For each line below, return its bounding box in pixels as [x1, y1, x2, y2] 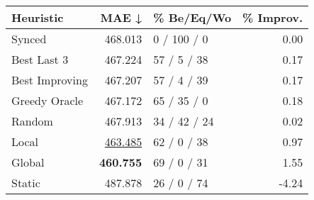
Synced [11, 30, 47, 47]
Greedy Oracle [11, 92, 84, 109]
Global [11, 154, 45, 170]
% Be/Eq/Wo [153, 9, 232, 26]
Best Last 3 [11, 51, 69, 67]
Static [11, 174, 40, 191]
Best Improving [11, 72, 88, 88]
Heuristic [11, 9, 64, 26]
